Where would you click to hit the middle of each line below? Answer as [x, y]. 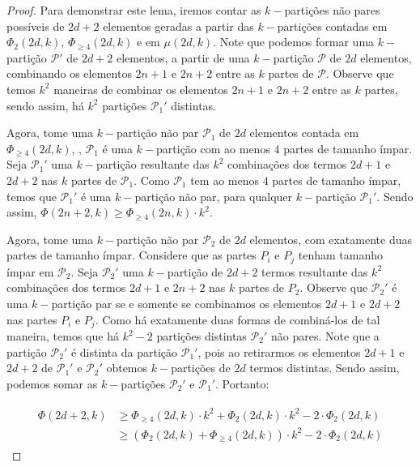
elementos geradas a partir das [178, 26]
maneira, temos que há [63, 336]
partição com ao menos [213, 148]
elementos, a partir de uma [183, 57]
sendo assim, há [45, 105]
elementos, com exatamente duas [331, 239]
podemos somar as [52, 383]
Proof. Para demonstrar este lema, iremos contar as [134, 10]
